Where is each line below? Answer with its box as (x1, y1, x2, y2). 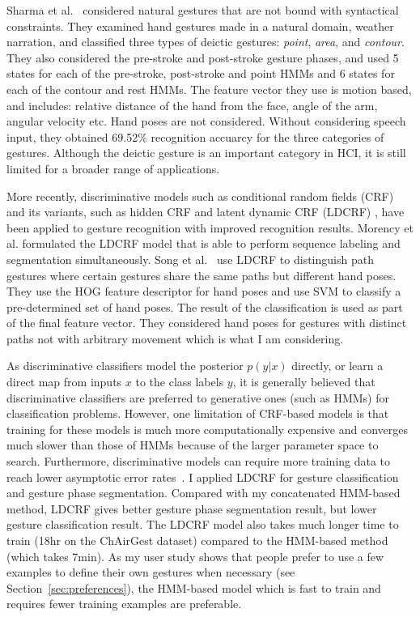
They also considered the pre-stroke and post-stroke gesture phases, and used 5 (6, 49, 399, 66)
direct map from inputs (6, 373, 122, 390)
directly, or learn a (291, 357, 384, 374)
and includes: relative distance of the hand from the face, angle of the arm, (6, 96, 378, 113)
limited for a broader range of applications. (6, 160, 220, 177)
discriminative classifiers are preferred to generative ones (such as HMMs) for (6, 389, 390, 406)
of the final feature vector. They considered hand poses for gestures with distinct (6, 314, 407, 331)
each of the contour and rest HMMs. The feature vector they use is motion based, (6, 80, 412, 97)
